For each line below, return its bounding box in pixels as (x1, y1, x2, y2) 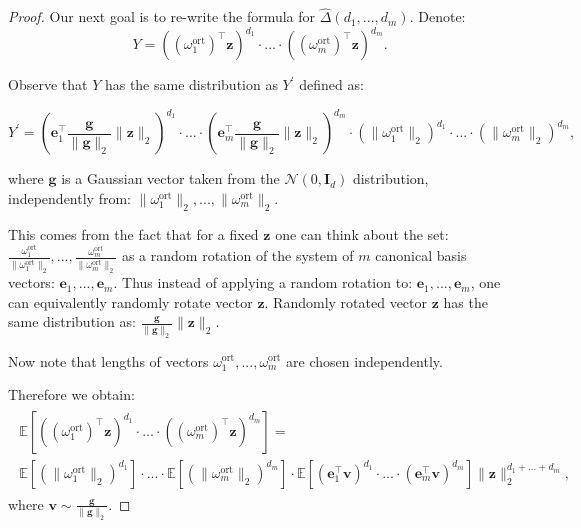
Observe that (8, 74, 88, 95)
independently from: (8, 188, 131, 208)
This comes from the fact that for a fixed (8, 223, 259, 244)
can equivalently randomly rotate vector (8, 291, 253, 312)
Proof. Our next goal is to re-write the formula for (8, 6, 316, 27)
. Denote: (409, 6, 466, 27)
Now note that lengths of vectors (8, 350, 209, 371)
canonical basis (375, 245, 467, 266)
